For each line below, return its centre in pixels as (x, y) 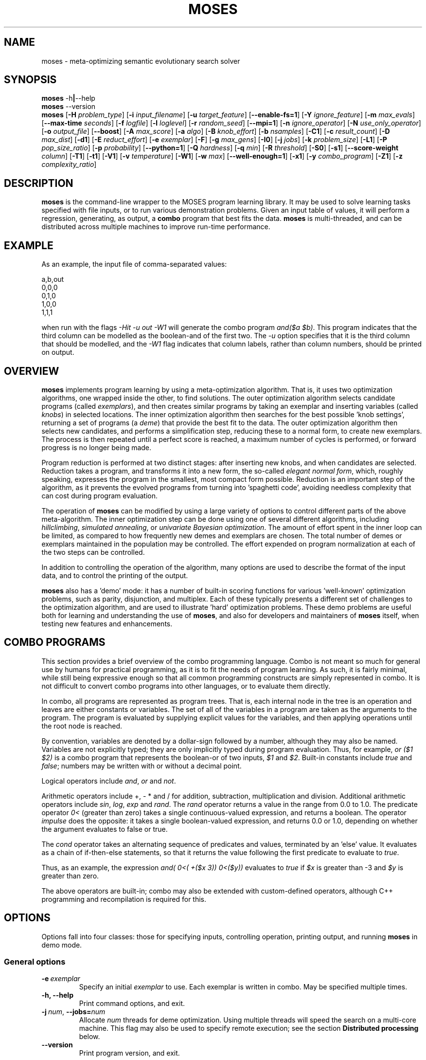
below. (89, 1037)
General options (35, 962)
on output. (58, 352)
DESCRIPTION (39, 183)
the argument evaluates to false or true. (105, 829)
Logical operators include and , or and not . (109, 781)
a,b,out (53, 279)
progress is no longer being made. (97, 447)
